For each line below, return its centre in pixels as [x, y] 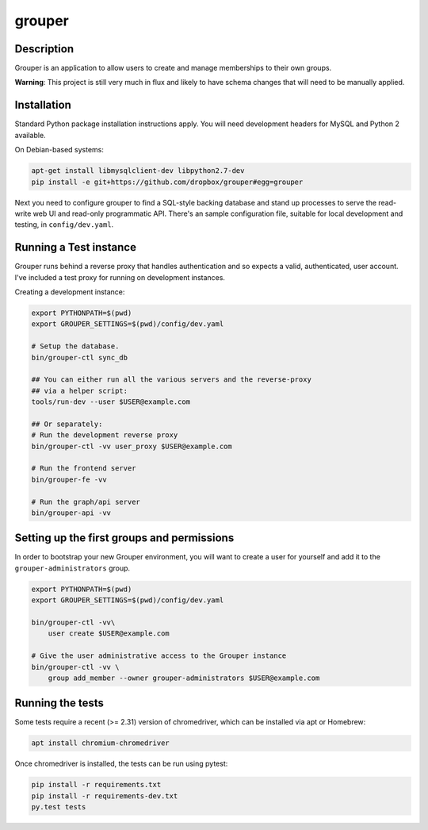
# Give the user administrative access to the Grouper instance [159, 656]
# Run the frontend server [84, 469]
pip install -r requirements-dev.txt [105, 796]
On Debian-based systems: [59, 150]
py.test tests [59, 807]
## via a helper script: [80, 390]
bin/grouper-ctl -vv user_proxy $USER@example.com [132, 446]
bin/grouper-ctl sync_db [80, 357]
